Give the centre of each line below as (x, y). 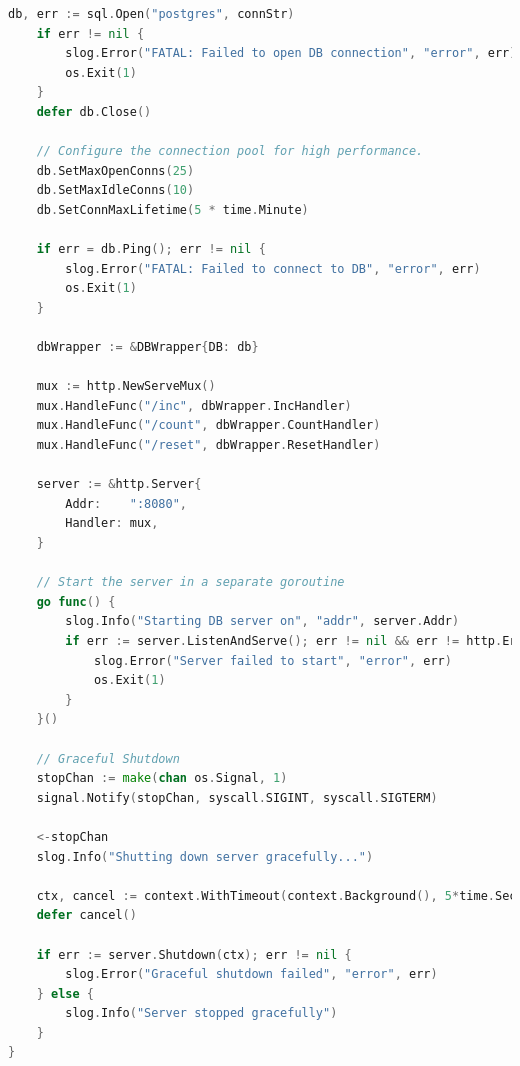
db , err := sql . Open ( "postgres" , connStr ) (151, 14)
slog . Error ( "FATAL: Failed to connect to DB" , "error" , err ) (273, 268)
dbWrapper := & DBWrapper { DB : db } (147, 347)
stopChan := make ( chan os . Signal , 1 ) (162, 778)
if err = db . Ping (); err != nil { (151, 249)
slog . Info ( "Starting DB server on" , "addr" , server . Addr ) (262, 621)
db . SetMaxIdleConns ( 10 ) (115, 190)
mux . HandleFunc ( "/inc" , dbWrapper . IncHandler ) (194, 405)
